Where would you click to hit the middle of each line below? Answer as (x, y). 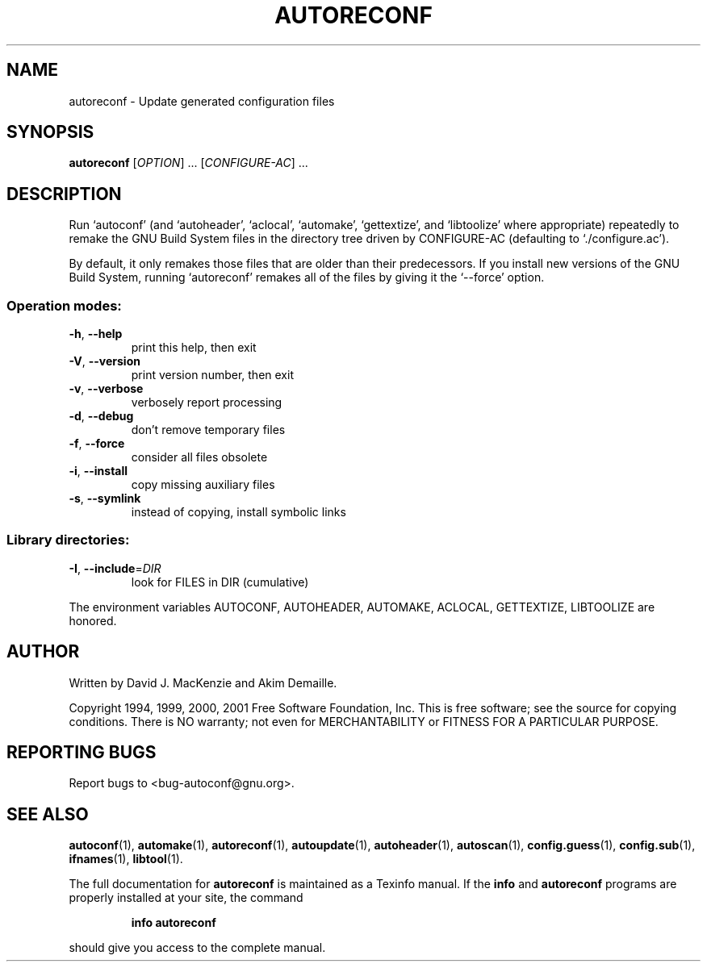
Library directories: (68, 540)
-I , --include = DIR (115, 568)
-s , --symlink (105, 499)
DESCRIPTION (64, 194)
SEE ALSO (48, 814)
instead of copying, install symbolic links (238, 512)
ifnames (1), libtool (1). (126, 859)
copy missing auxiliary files (203, 485)
